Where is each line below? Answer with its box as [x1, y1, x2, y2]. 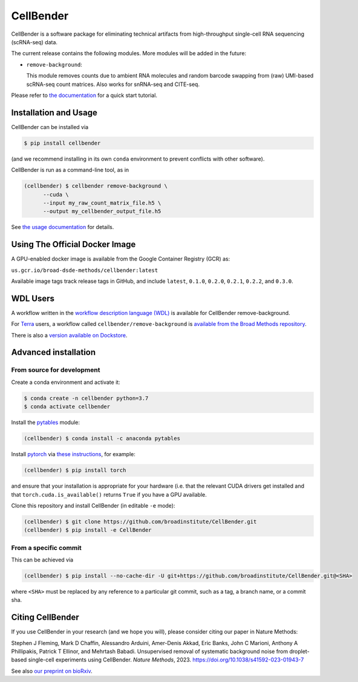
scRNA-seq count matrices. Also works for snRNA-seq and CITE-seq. [26, 81, 200, 88]
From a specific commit [11, 543, 82, 552]
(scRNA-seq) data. [11, 38, 57, 45]
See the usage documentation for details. [11, 223, 114, 231]
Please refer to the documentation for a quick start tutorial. [11, 91, 157, 99]
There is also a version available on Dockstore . [11, 331, 128, 339]
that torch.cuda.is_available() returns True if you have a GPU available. [11, 491, 207, 498]
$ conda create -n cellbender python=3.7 [24, 394, 149, 402]
